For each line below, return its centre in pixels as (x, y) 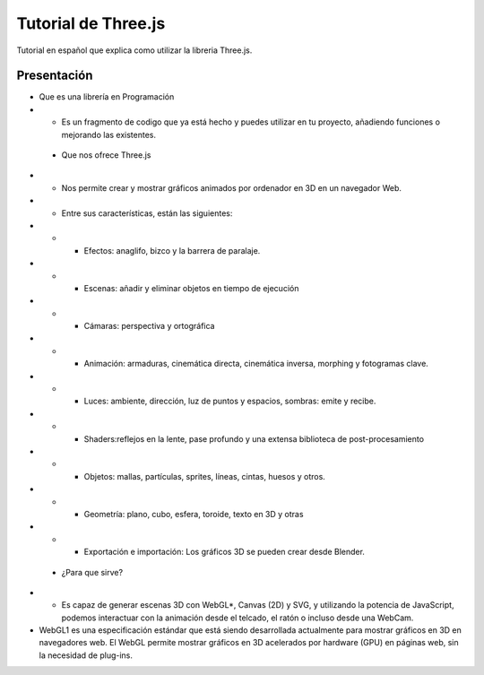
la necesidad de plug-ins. (86, 655)
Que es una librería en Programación (107, 97)
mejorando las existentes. (109, 134)
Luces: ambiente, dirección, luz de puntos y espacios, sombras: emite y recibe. (230, 401)
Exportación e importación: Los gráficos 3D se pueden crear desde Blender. (224, 552)
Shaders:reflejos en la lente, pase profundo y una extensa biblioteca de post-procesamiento (254, 438)
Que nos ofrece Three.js (106, 155)
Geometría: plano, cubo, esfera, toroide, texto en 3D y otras (194, 514)
